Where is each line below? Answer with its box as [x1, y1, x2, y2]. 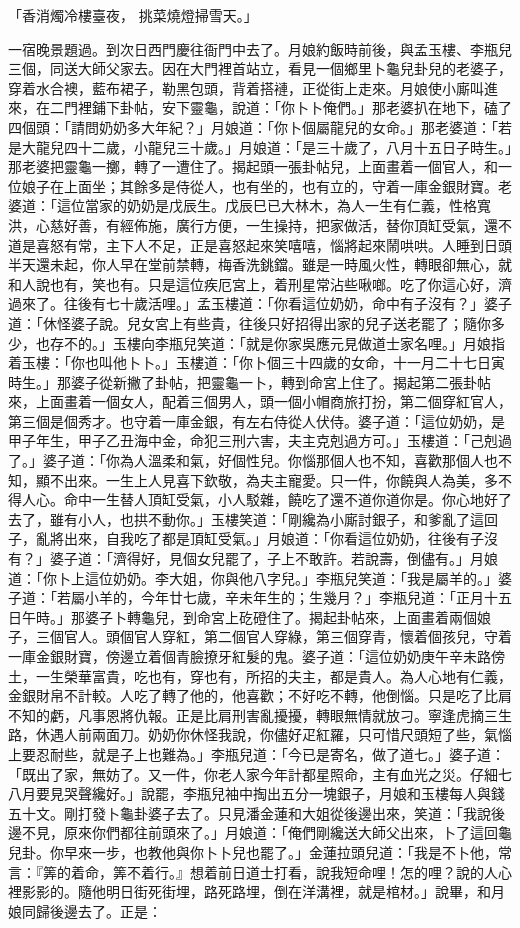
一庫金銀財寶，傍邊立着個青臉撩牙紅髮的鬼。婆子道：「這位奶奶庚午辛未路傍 [8, 646, 505, 666]
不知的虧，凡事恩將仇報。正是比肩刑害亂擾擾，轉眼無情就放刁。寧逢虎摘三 [8, 704, 498, 725]
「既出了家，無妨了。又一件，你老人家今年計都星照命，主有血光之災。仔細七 [8, 763, 512, 784]
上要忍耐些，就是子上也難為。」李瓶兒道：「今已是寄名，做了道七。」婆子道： [8, 743, 505, 764]
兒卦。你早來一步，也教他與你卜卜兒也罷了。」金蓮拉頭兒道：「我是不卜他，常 [8, 841, 512, 862]
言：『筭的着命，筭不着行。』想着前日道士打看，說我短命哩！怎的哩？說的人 [8, 861, 498, 882]
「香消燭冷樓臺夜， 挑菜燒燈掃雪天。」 [8, 5, 258, 25]
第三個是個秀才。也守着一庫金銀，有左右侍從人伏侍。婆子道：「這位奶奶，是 [8, 410, 505, 431]
